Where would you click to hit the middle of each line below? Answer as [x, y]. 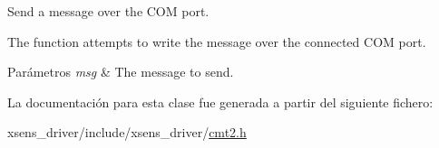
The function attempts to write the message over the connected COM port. [217, 41]
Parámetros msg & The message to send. [121, 72]
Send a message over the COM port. [108, 11]
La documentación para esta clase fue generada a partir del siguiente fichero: [220, 102]
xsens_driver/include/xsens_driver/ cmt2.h [127, 132]
